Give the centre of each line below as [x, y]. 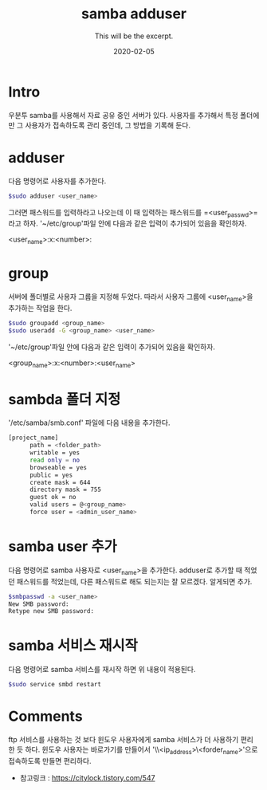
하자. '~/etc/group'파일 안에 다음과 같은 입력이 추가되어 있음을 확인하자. [135, 223]
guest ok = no [53, 497]
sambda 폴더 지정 [65, 399]
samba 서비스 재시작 [73, 646]
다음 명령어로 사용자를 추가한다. [57, 181]
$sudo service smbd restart [55, 685]
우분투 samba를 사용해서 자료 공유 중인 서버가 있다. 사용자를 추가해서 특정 [124, 115]
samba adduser [134, 14]
